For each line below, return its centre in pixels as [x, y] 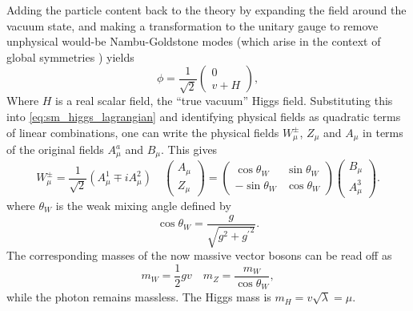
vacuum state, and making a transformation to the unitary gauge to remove [192, 25]
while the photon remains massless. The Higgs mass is [139, 297]
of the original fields [55, 149]
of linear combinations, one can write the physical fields [143, 132]
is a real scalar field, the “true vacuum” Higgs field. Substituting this [224, 101]
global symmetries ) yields [70, 57]
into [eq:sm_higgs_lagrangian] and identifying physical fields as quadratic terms [204, 116]
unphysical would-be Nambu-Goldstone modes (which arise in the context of [194, 41]
